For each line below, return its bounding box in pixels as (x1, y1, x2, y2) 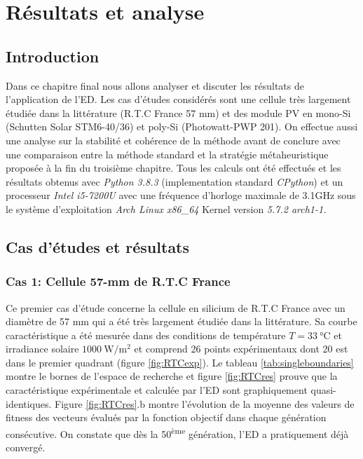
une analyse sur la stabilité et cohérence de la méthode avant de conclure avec (6, 132, 341, 147)
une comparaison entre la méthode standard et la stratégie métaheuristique (6, 146, 329, 161)
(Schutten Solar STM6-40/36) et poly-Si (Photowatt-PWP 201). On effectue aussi (6, 119, 358, 134)
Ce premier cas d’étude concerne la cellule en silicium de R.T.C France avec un (6, 300, 345, 315)
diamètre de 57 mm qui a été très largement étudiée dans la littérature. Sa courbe (6, 314, 357, 329)
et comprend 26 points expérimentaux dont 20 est (134, 341, 348, 356)
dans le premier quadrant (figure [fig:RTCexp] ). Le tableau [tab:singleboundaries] (6, 355, 354, 369)
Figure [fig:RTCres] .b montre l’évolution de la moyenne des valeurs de (55, 396, 355, 411)
